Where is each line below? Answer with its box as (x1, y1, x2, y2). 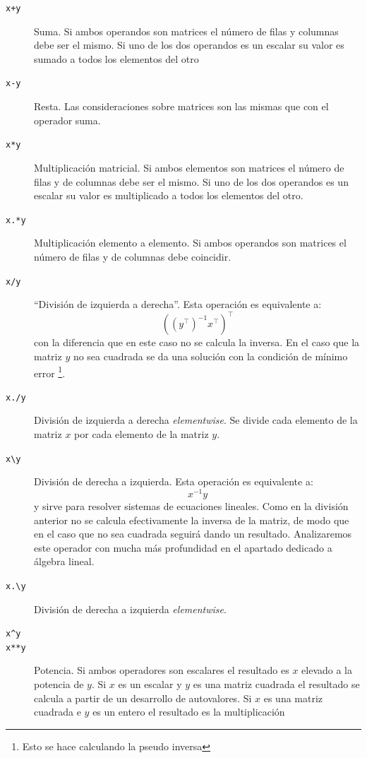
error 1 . (34, 363, 66, 380)
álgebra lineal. (34, 554, 95, 569)
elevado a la (301, 663, 353, 677)
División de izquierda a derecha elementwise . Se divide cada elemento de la (34, 413, 358, 427)
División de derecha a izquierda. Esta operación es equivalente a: (34, 474, 313, 489)
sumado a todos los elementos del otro (34, 51, 199, 66)
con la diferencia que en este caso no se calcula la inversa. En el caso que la (34, 335, 360, 350)
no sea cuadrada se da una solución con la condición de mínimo (73, 348, 348, 363)
